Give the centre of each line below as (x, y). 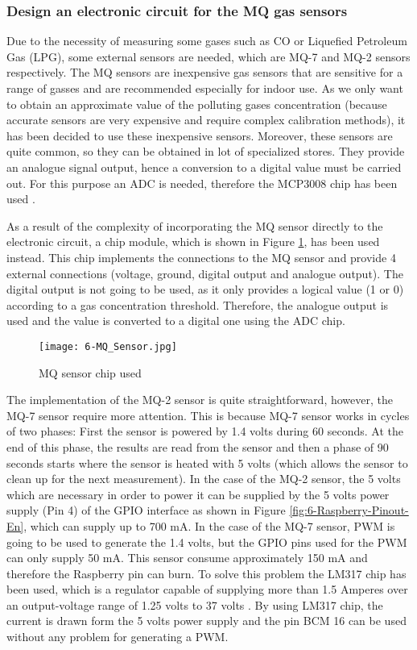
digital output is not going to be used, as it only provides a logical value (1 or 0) (205, 289)
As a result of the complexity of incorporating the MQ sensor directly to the (195, 225)
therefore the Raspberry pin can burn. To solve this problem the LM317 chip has (206, 573)
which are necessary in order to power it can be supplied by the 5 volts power (198, 494)
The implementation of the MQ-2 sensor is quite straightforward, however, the (200, 400)
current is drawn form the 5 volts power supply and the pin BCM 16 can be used (206, 621)
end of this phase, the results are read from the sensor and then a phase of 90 (198, 446)
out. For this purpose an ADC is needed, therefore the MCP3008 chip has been (202, 183)
